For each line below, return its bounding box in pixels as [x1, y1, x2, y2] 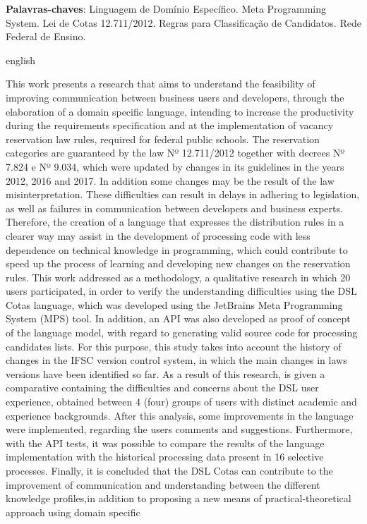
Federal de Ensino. [6, 29, 86, 44]
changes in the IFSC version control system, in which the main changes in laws [6, 353, 347, 367]
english [6, 52, 36, 67]
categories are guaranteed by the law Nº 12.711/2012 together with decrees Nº [6, 145, 345, 160]
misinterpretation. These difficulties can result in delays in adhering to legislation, [6, 187, 360, 202]
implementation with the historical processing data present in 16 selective [6, 449, 324, 464]
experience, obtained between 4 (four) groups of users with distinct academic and [6, 394, 357, 409]
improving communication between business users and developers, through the [6, 90, 344, 104]
